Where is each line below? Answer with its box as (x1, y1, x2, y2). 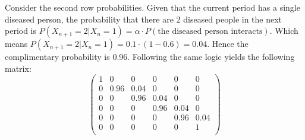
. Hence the (207, 37, 249, 50)
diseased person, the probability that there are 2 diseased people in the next (5, 12, 282, 25)
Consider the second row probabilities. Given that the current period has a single (5, 1, 300, 13)
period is (5, 24, 37, 37)
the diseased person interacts (158, 27, 263, 36)
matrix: (5, 62, 32, 74)
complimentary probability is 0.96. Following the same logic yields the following (5, 50, 295, 63)
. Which (269, 24, 298, 37)
